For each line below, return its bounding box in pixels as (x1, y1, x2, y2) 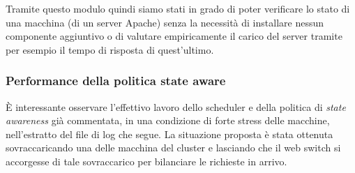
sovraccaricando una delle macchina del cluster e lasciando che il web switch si (6, 140, 341, 155)
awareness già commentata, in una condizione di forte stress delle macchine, (6, 113, 330, 128)
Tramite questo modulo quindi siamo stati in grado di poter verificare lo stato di (6, 1, 350, 15)
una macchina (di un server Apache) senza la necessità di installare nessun (6, 15, 324, 29)
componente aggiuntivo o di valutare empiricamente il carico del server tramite (6, 29, 342, 43)
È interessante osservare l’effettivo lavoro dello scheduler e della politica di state (6, 99, 346, 114)
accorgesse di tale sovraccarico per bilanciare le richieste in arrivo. (6, 153, 287, 168)
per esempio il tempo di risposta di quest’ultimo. (6, 42, 214, 57)
